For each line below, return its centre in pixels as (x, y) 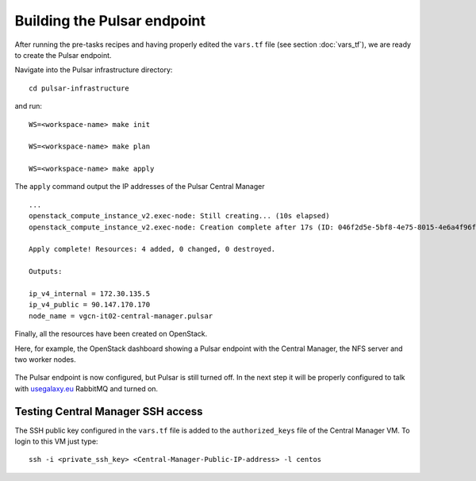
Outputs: (46, 271)
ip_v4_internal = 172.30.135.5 (90, 293)
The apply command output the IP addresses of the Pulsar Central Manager (140, 187)
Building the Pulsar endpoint (110, 21)
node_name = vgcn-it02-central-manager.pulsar (121, 316)
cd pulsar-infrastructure (79, 88)
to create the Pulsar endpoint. (63, 55)
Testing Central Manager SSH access (109, 412)
